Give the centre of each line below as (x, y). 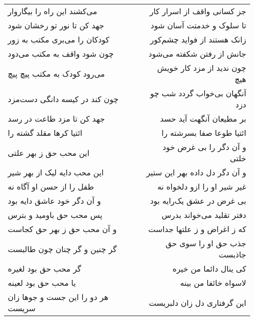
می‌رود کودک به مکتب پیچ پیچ (56, 73)
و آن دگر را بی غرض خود (204, 147)
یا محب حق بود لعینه (42, 283)
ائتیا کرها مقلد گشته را (45, 133)
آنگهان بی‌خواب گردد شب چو (198, 93)
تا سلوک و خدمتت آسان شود (198, 25)
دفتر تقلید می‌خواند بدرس (204, 215)
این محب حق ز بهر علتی (49, 152)
